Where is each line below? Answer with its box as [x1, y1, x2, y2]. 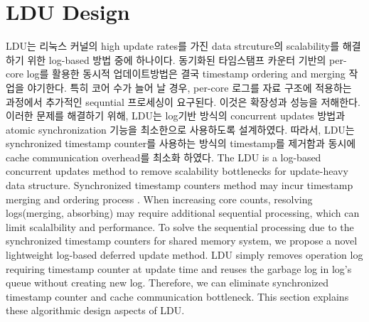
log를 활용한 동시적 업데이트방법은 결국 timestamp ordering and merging [26, 66, 346, 81]
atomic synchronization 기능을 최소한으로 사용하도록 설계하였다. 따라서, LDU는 [6, 122, 355, 136]
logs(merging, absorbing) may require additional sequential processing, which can [6, 205, 360, 220]
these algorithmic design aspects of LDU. [6, 303, 185, 318]
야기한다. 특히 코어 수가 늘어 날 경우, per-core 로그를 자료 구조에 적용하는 [27, 80, 352, 95]
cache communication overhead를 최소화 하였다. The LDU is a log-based [6, 149, 321, 164]
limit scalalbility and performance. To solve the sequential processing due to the [6, 219, 354, 234]
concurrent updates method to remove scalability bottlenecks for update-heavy [6, 163, 348, 178]
